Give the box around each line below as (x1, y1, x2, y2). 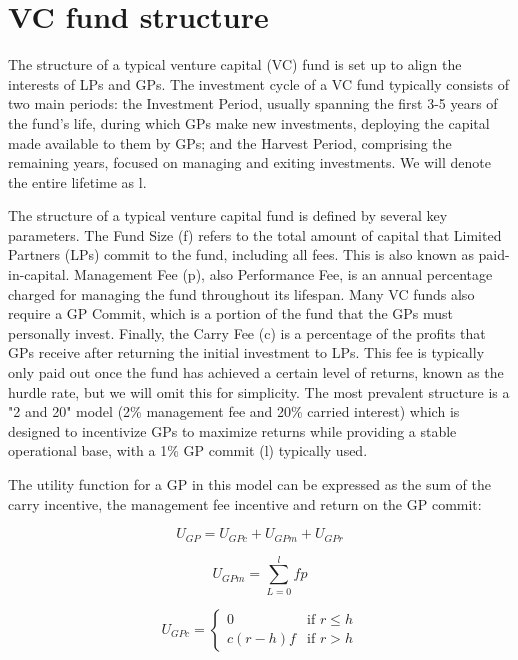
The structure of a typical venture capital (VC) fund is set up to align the (8, 54, 462, 75)
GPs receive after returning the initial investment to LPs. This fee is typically (8, 342, 485, 363)
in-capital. (8, 264, 70, 285)
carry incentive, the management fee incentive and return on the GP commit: (8, 493, 482, 514)
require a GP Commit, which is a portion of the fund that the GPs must (8, 303, 454, 324)
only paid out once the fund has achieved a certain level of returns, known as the (8, 362, 504, 383)
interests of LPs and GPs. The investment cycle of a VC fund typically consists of (8, 73, 510, 94)
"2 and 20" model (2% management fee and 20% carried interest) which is (8, 401, 460, 422)
